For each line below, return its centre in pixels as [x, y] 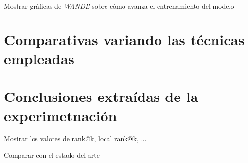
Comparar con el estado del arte [52, 155]
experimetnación [61, 115]
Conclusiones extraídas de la [101, 96]
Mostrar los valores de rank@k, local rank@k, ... [75, 139]
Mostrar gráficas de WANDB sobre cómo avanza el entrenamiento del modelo [119, 6]
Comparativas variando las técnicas [124, 39]
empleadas [39, 58]
